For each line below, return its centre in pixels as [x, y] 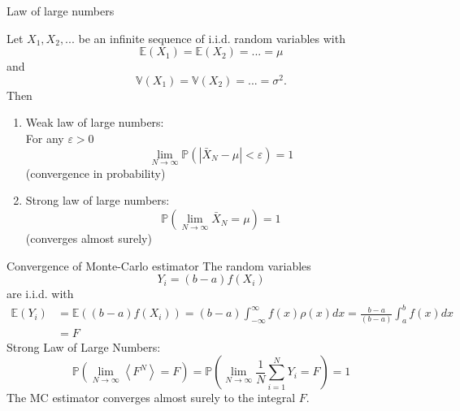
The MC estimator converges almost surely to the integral [151, 398]
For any [45, 138]
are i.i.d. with [40, 294]
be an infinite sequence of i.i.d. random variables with [212, 38]
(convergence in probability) [95, 173]
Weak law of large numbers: [95, 122]
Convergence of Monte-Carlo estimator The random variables [159, 265]
